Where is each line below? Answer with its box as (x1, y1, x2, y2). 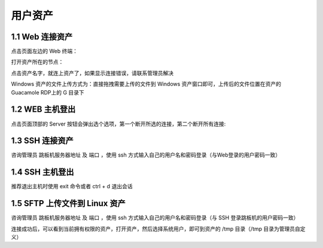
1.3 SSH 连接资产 (11, 136, 74, 146)
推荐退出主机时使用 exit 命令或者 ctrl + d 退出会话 (11, 183, 133, 190)
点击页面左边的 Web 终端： (11, 48, 78, 55)
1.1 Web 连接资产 (11, 32, 73, 42)
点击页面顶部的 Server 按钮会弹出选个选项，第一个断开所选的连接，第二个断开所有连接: (11, 120, 226, 127)
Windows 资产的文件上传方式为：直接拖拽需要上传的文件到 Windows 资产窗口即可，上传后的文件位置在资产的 (11, 81, 281, 88)
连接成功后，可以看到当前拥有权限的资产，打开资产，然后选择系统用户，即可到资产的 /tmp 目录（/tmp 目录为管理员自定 (11, 225, 306, 232)
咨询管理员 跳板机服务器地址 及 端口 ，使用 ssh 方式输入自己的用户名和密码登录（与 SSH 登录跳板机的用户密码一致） (11, 214, 299, 221)
